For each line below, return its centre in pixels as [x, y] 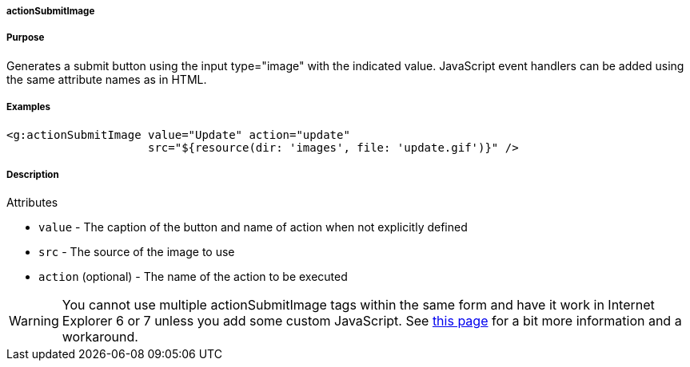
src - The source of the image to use [137, 252]
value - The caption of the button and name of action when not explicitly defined [253, 227]
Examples [28, 107]
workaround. [100, 337]
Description [33, 174]
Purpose [26, 38]
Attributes [32, 203]
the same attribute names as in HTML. [107, 79]
